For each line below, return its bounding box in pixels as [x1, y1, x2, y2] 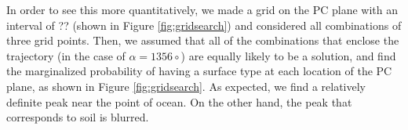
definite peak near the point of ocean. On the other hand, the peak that [6, 93, 352, 110]
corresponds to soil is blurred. [6, 109, 149, 125]
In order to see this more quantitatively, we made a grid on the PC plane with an [6, 2, 399, 17]
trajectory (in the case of [6, 47, 126, 63]
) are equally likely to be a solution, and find [180, 47, 396, 63]
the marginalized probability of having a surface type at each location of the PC [6, 63, 392, 79]
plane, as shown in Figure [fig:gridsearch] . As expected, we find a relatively [6, 78, 366, 94]
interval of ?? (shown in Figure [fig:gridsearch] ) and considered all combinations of [6, 16, 402, 33]
